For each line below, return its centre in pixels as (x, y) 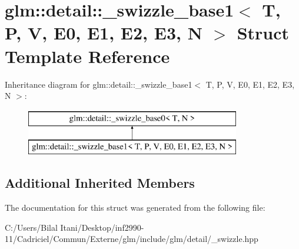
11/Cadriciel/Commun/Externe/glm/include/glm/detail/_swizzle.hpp (132, 239)
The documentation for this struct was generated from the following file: (135, 207)
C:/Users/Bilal (31, 227)
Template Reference (87, 56)
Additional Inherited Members (100, 183)
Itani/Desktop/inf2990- (102, 227)
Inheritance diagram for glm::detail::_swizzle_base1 (99, 84)
